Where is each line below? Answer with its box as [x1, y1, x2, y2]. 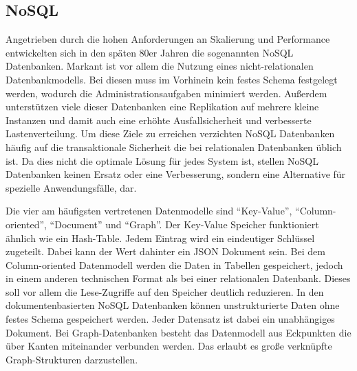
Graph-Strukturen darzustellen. [6, 352, 138, 366]
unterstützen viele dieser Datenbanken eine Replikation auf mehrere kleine [6, 99, 319, 114]
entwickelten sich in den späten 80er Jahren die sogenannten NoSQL [6, 45, 294, 59]
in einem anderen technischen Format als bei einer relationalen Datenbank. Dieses [6, 271, 351, 285]
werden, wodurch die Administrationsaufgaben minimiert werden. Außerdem [6, 86, 327, 100]
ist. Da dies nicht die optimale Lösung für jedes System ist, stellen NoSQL [6, 153, 318, 168]
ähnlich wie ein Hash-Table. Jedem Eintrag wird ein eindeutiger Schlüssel [6, 230, 315, 245]
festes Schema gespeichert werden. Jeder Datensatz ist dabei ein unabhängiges [6, 312, 335, 326]
